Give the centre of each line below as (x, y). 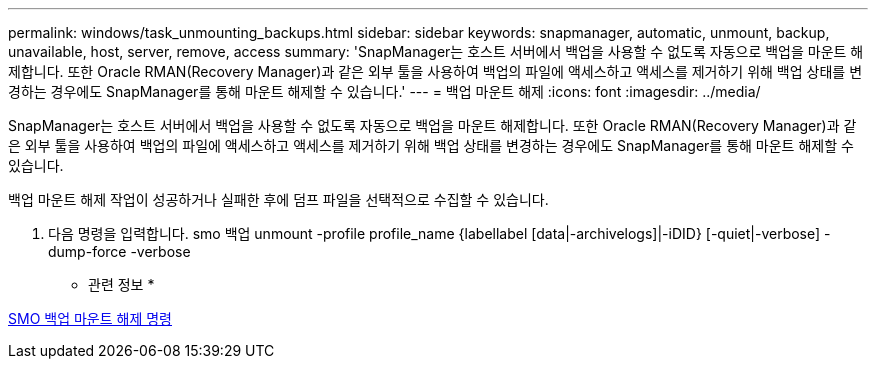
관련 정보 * (121, 284)
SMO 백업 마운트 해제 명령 (90, 318)
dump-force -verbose (119, 251)
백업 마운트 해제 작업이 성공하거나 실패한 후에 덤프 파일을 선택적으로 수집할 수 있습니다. (278, 199)
